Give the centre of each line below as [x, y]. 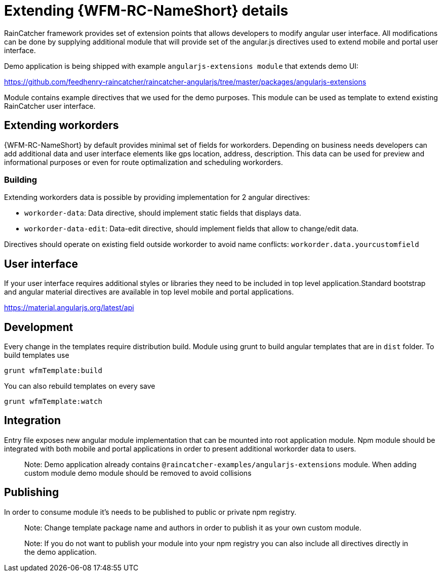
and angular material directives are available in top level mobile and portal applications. [149, 292]
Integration [33, 421]
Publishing [32, 492]
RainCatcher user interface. [50, 106]
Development [39, 327]
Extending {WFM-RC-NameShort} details [146, 11]
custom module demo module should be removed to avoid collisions [138, 473]
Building [21, 179]
